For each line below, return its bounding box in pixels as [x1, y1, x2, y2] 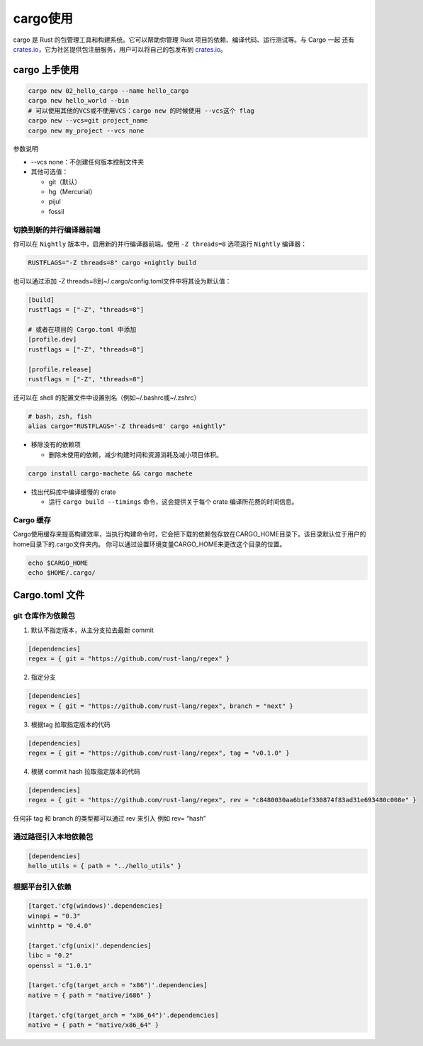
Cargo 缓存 [13, 514, 51, 524]
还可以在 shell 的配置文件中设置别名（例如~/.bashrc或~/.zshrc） [13, 393, 201, 402]
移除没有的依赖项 [30, 440, 81, 449]
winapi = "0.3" [28, 911, 81, 920]
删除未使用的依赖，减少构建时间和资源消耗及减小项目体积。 [48, 450, 222, 459]
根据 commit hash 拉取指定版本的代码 [30, 767, 141, 775]
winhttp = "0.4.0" [28, 922, 92, 930]
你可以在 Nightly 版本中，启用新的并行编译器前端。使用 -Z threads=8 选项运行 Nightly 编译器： [13, 240, 308, 248]
